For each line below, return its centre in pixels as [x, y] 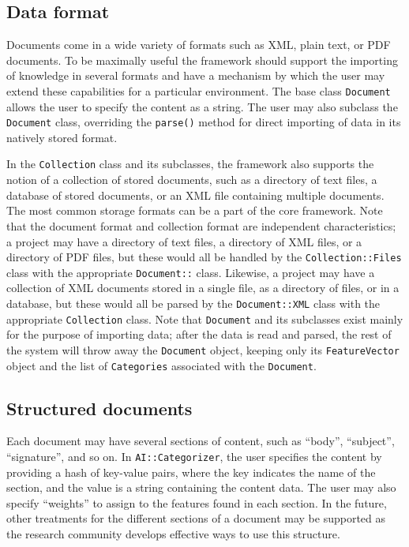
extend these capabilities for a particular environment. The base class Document [199, 90]
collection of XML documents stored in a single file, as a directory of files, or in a [203, 288]
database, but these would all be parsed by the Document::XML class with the [193, 303]
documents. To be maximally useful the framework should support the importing [202, 60]
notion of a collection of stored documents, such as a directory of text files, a [192, 180]
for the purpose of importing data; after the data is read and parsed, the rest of [199, 334]
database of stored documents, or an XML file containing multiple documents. [195, 195]
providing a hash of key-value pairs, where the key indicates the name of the [191, 472]
